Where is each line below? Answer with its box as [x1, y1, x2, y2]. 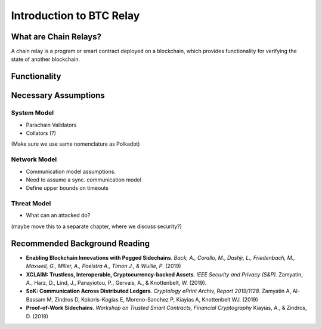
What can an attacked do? [26, 212, 91, 219]
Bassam [26, 296, 46, 303]
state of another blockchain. [11, 56, 80, 63]
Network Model [11, 155, 57, 164]
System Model [11, 109, 54, 117]
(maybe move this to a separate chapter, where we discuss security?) [11, 223, 182, 230]
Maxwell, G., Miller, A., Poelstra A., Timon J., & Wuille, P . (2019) [26, 263, 181, 270]
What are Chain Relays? [11, 32, 101, 42]
